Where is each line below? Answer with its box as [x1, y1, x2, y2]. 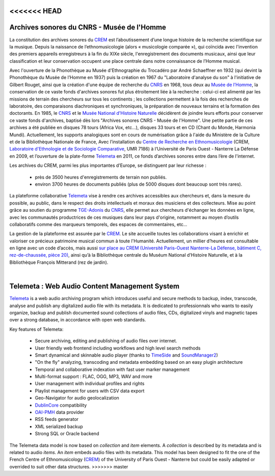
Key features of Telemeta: [9, 326, 64, 332]
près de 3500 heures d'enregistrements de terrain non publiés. [35, 174, 167, 180]
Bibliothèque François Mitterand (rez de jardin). [9, 259, 108, 265]
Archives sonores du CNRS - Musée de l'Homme [9, 23, 167, 32]
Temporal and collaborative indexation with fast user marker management [35, 366, 190, 372]
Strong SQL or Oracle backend [35, 431, 99, 437]
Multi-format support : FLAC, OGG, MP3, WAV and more [35, 373, 153, 380]
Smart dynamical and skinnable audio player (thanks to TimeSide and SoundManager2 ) [35, 352, 218, 358]
